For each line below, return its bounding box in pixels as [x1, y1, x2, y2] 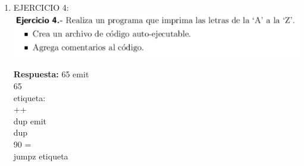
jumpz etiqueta [13, 149, 68, 162]
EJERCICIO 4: [13, 1, 69, 13]
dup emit [13, 114, 47, 127]
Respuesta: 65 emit [13, 68, 89, 80]
